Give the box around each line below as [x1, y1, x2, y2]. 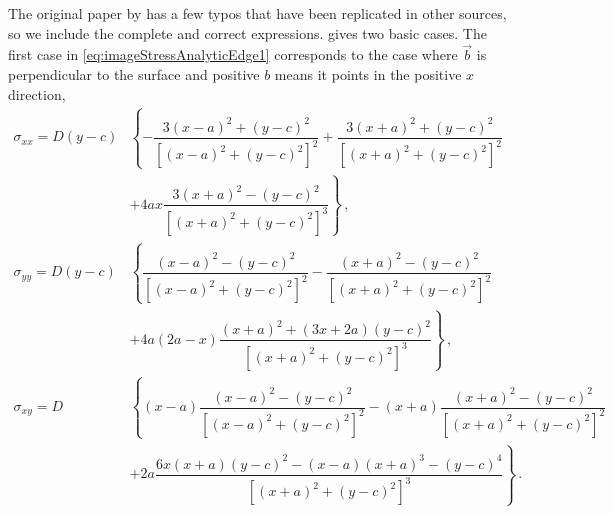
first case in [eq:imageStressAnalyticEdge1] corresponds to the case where [8, 44, 458, 65]
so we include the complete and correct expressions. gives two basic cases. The [8, 22, 487, 43]
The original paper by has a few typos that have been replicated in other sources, [8, 3, 507, 23]
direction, [8, 83, 66, 104]
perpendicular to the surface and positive [8, 64, 260, 84]
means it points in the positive [274, 64, 462, 84]
